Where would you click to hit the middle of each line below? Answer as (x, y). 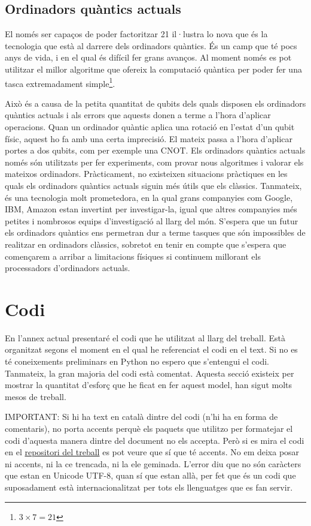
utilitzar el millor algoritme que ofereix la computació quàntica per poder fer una (153, 69)
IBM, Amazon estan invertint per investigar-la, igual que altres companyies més (151, 209)
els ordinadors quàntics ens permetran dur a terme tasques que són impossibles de (155, 232)
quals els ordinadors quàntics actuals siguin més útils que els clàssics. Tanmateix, (153, 185)
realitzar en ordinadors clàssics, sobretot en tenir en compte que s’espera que (146, 244)
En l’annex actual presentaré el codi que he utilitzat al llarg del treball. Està (145, 337)
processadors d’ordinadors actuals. (68, 268)
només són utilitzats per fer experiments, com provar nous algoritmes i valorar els (154, 162)
